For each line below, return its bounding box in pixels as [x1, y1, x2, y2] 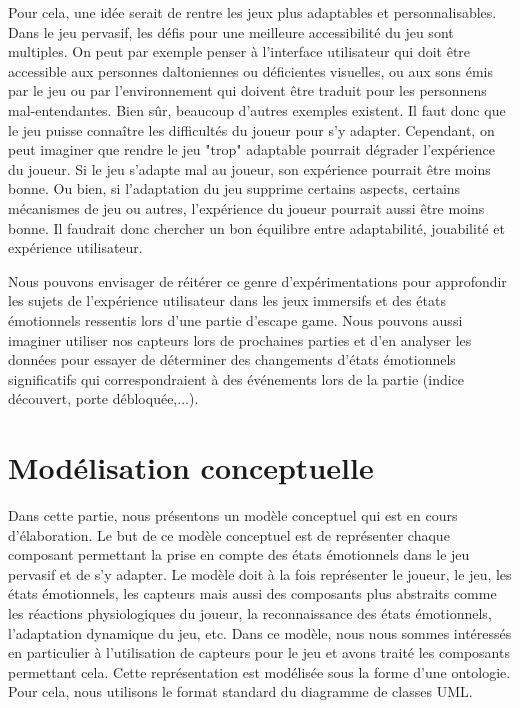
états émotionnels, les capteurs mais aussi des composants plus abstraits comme [8, 583, 497, 604]
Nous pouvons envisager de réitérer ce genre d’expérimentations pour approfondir [8, 270, 507, 291]
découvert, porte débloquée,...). [8, 388, 199, 409]
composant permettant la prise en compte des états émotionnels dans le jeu [8, 544, 470, 565]
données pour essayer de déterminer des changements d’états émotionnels [8, 349, 456, 370]
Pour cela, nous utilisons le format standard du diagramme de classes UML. [8, 681, 473, 702]
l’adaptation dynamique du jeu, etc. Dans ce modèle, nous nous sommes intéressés [8, 622, 512, 643]
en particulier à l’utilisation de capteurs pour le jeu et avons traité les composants [8, 642, 510, 663]
